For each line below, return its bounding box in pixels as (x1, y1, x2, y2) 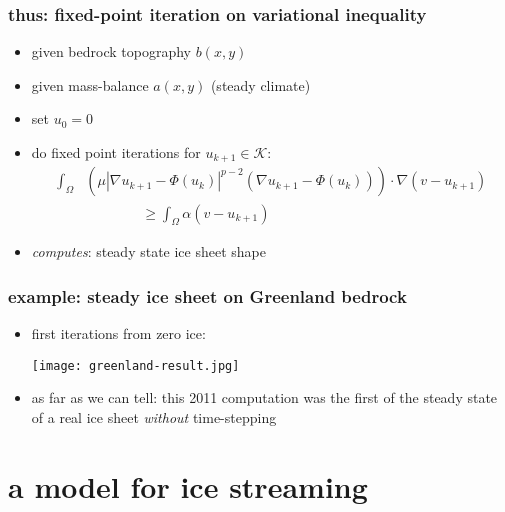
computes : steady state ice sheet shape (31, 241, 266, 262)
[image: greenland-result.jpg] (31, 358, 240, 373)
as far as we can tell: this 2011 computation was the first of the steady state (31, 387, 498, 408)
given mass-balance (31, 74, 149, 95)
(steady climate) (210, 74, 311, 95)
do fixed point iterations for (31, 142, 201, 162)
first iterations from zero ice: (31, 323, 206, 344)
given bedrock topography (31, 41, 191, 62)
